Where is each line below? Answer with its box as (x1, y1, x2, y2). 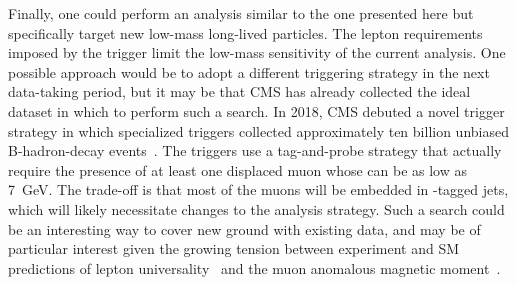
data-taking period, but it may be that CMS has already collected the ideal (8, 81, 471, 102)
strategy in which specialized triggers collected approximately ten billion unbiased (8, 120, 509, 141)
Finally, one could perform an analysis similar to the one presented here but (8, 3, 474, 23)
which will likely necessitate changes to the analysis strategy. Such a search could (8, 198, 505, 219)
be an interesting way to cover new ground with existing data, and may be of (8, 218, 481, 239)
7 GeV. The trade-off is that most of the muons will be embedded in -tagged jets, (8, 179, 509, 200)
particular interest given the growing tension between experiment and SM (8, 238, 460, 259)
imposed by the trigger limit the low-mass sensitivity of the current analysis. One (8, 42, 506, 63)
